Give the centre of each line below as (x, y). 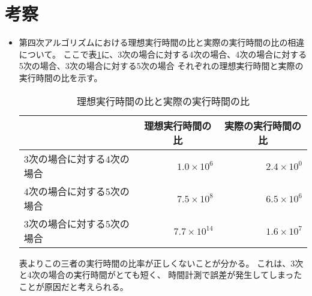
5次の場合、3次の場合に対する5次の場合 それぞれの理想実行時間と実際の (161, 66)
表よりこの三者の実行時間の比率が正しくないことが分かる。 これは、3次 (161, 263)
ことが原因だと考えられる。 (73, 286)
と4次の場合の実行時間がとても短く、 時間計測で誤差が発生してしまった (160, 275)
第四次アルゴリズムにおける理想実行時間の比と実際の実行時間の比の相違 (162, 42)
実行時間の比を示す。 (61, 77)
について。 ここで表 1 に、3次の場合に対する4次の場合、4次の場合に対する (163, 54)
